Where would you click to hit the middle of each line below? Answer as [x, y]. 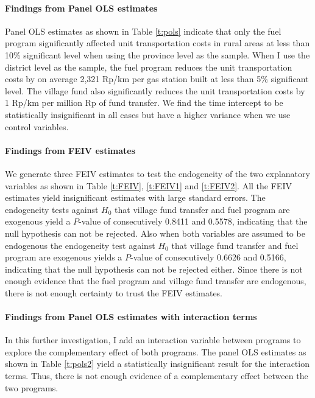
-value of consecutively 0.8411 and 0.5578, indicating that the [193, 221]
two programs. [32, 387]
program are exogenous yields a [64, 257]
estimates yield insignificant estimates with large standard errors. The [135, 197]
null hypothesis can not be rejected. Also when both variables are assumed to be [155, 233]
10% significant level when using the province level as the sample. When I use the [157, 54]
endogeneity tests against [52, 209]
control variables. [37, 126]
